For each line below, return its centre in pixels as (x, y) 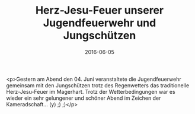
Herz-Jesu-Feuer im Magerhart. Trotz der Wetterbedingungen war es (91, 91)
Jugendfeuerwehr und (100, 23)
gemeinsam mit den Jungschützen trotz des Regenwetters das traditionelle (98, 85)
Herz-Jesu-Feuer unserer (100, 10)
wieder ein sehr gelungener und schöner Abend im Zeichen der (84, 98)
